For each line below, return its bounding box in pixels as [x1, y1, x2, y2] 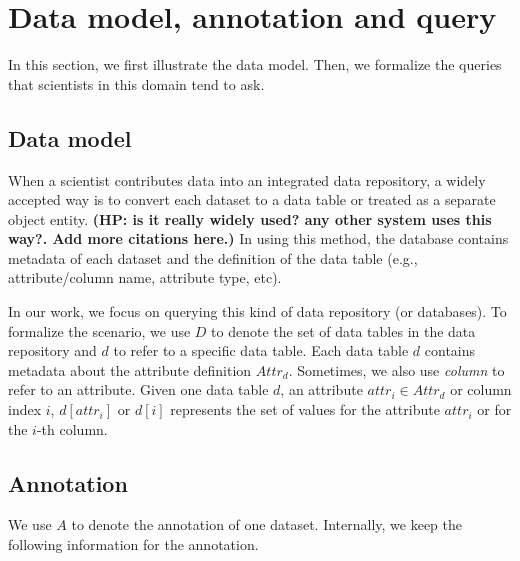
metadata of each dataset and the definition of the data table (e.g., [8, 247, 418, 268]
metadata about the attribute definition [8, 359, 252, 380]
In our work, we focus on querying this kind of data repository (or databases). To [8, 301, 507, 322]
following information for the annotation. [8, 534, 259, 555]
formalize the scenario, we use [8, 320, 191, 341]
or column [450, 379, 512, 400]
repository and [8, 340, 97, 361]
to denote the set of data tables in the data [211, 320, 476, 341]
